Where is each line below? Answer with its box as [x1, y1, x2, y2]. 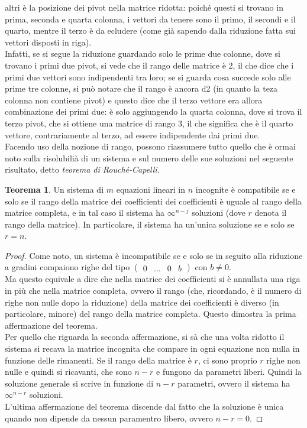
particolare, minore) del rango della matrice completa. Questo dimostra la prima [5, 307, 296, 320]
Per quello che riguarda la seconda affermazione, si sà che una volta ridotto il [5, 330, 285, 343]
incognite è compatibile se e [195, 183, 296, 195]
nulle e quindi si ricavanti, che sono [5, 365, 132, 378]
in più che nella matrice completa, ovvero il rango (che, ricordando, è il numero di [5, 284, 302, 297]
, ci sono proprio [198, 354, 257, 366]
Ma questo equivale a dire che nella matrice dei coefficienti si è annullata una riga [5, 273, 300, 285]
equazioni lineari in [116, 183, 186, 195]
